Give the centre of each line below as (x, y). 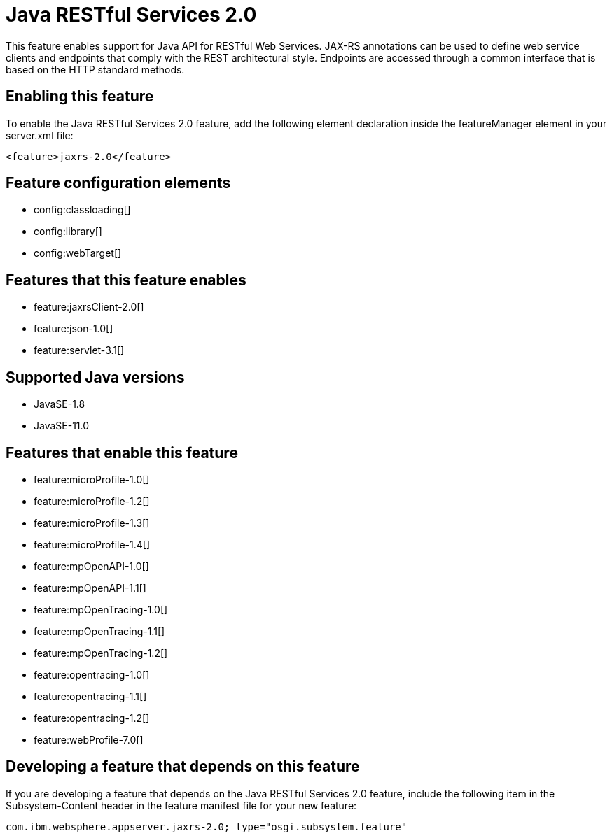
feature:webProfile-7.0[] (89, 739)
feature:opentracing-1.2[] (92, 718)
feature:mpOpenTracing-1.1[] (99, 631)
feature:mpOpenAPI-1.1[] (90, 588)
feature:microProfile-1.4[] (92, 544)
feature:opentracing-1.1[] (90, 696)
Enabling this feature (80, 97)
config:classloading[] (82, 210)
